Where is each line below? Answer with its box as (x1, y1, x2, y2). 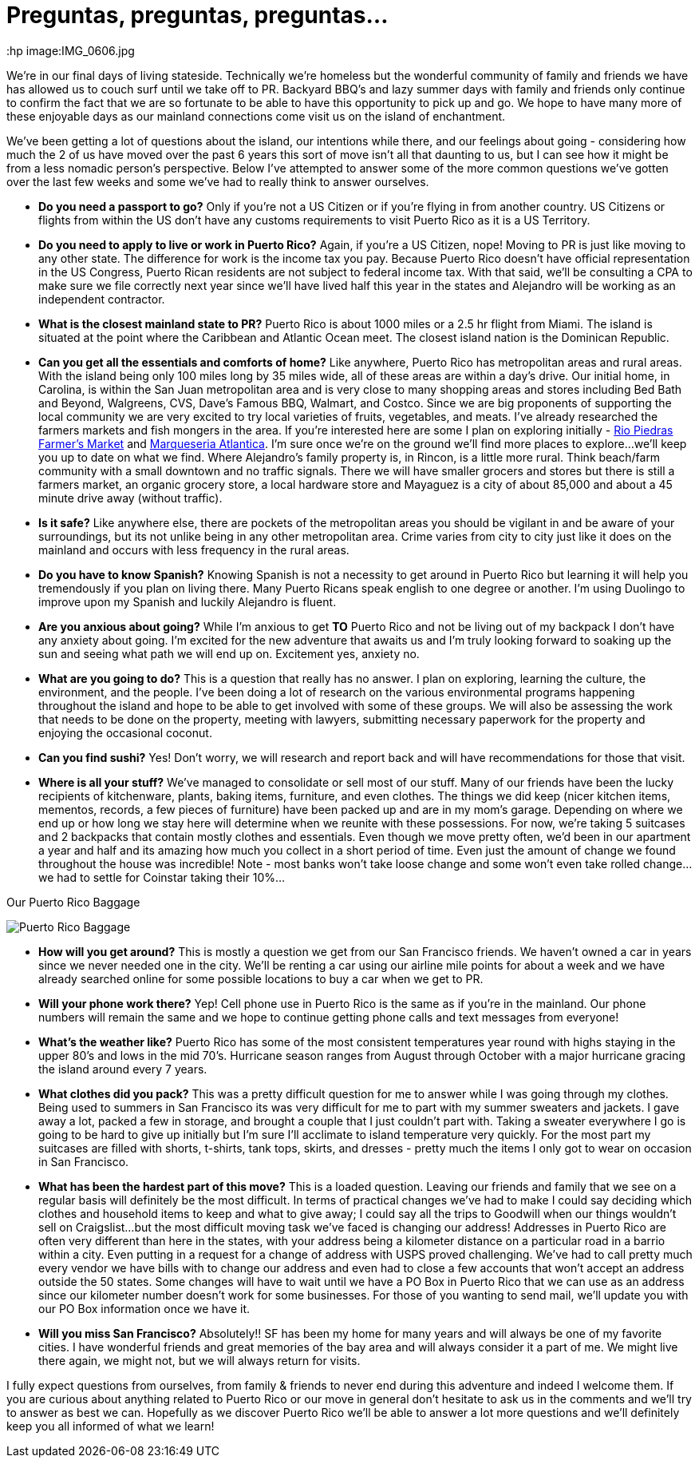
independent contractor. (38, 292, 165, 306)
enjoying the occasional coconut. (38, 725, 212, 740)
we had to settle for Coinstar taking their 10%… (38, 870, 286, 884)
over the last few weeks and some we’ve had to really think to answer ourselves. (6, 174, 429, 188)
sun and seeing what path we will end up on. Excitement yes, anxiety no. (38, 646, 420, 661)
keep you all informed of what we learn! (6, 1418, 215, 1433)
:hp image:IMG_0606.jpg (6, 43, 135, 58)
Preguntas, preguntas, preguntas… (6, 2, 389, 29)
